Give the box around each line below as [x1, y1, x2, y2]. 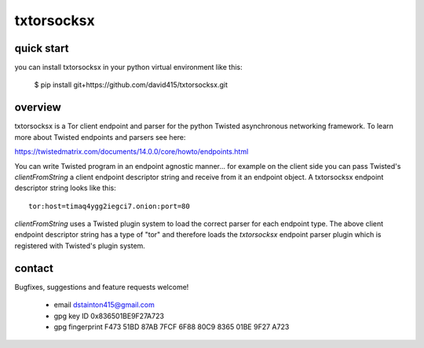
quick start [14, 42, 69, 55]
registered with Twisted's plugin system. [14, 240, 145, 251]
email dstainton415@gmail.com [53, 300, 155, 310]
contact [14, 262, 54, 275]
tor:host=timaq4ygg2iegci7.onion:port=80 [28, 201, 190, 211]
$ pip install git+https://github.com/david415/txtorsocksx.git [34, 80, 228, 90]
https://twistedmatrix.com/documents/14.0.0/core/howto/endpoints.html [14, 147, 249, 156]
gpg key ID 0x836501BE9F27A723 [53, 311, 165, 321]
